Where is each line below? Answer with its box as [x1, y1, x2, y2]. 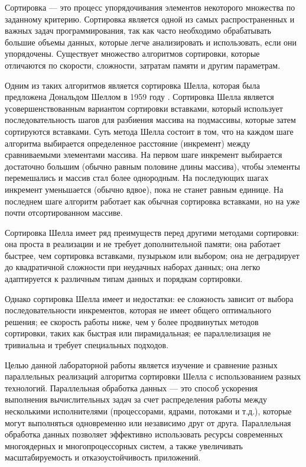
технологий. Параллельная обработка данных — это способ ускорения [5, 381, 258, 394]
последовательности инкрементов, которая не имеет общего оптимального [5, 304, 271, 316]
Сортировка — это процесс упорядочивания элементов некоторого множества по [5, 1, 295, 13]
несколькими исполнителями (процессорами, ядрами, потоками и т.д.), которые [5, 405, 292, 417]
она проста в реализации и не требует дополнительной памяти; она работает [5, 238, 281, 250]
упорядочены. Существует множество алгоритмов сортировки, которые [5, 47, 260, 60]
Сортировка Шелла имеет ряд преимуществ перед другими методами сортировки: [5, 226, 299, 238]
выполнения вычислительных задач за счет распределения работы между [5, 393, 267, 406]
